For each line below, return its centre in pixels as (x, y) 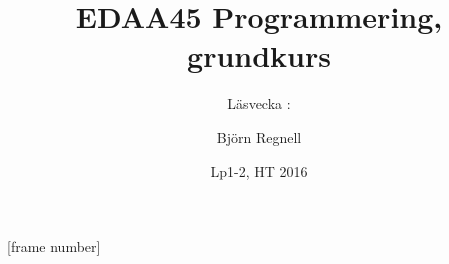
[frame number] (54, 246)
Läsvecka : (259, 103)
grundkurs (259, 55)
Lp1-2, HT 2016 (259, 170)
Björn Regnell (259, 136)
